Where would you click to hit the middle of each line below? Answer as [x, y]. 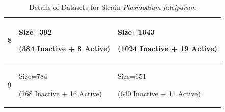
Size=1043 [136, 31]
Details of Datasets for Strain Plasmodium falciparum [112, 7]
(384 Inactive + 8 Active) [65, 49]
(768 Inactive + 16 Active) [60, 93]
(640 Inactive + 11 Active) [159, 93]
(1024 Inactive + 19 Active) [167, 49]
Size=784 [33, 76]
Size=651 [132, 76]
